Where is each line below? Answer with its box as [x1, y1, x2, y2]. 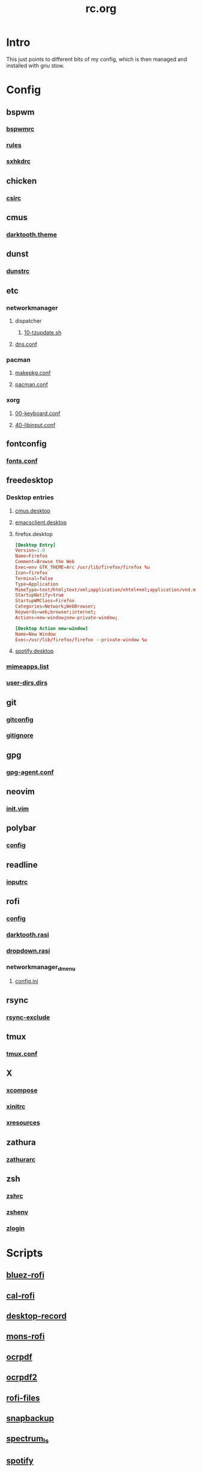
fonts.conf [6, 457, 38, 465]
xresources [6, 1118, 40, 1127]
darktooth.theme [6, 230, 57, 239]
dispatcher [14, 317, 42, 324]
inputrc [6, 878, 28, 886]
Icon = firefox [14, 570, 48, 576]
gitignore [6, 731, 34, 740]
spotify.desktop [14, 647, 54, 654]
